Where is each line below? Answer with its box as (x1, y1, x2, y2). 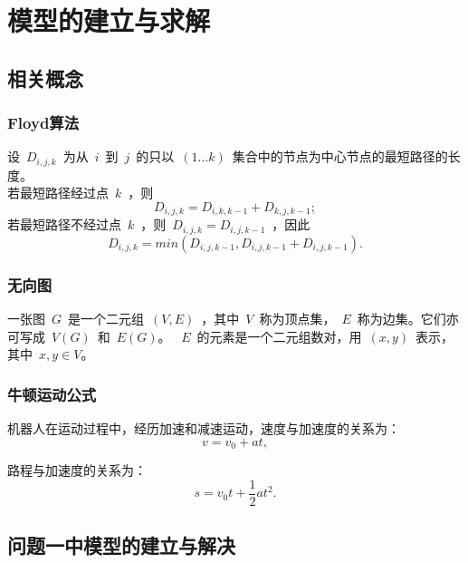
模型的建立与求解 (7, 2, 211, 39)
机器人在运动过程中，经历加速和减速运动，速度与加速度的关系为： (7, 419, 400, 438)
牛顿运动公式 (7, 383, 97, 405)
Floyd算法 (7, 112, 80, 134)
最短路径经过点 (19, 183, 109, 202)
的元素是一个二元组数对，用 (196, 326, 362, 345)
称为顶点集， (259, 309, 336, 328)
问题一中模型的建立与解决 (7, 531, 235, 559)
